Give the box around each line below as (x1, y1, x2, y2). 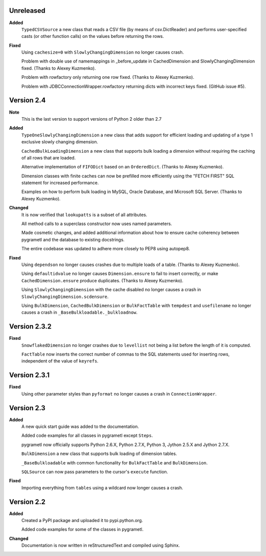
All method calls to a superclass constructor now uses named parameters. (21, 221, 172, 227)
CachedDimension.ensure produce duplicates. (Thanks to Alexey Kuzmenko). (21, 277, 184, 283)
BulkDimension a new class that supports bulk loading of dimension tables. (21, 451, 177, 457)
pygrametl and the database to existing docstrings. (21, 236, 125, 242)
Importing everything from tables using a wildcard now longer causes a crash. (21, 485, 183, 491)
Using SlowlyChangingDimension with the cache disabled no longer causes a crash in (21, 287, 201, 293)
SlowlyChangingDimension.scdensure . (21, 294, 109, 299)
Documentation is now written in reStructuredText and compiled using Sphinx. (21, 542, 180, 549)
